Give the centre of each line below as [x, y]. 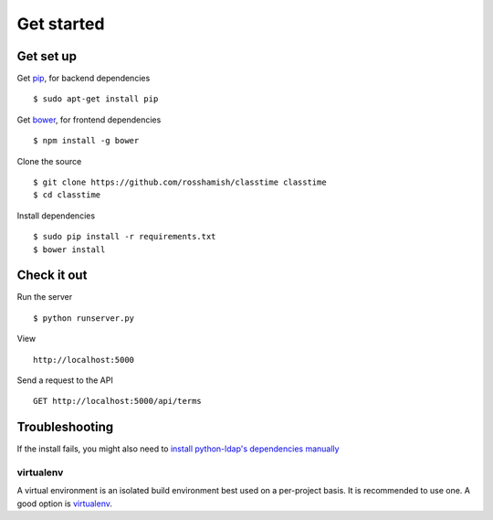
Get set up [47, 56]
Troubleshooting [65, 427]
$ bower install [69, 249]
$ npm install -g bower [86, 141]
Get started [61, 24]
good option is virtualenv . [65, 504]
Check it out [52, 276]
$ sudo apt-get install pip [96, 99]
